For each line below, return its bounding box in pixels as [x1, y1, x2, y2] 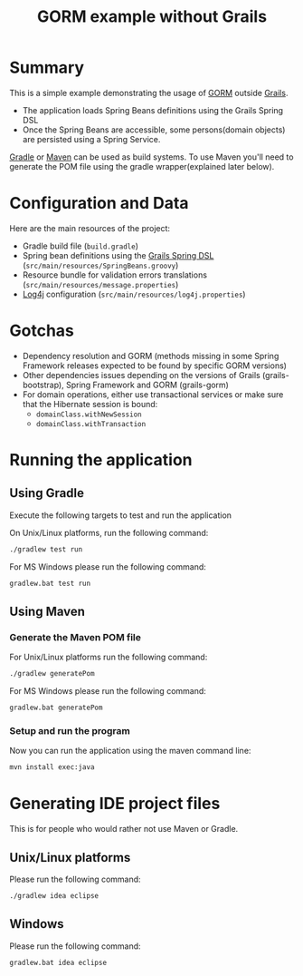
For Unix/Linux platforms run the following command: [9, 651, 208, 663]
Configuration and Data [9, 193, 189, 214]
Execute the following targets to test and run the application [9, 510, 232, 521]
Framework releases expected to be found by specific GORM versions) [22, 360, 288, 371]
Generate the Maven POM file [9, 630, 142, 643]
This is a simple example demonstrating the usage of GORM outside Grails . [9, 87, 289, 98]
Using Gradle [9, 485, 84, 501]
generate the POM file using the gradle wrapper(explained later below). [9, 161, 275, 171]
